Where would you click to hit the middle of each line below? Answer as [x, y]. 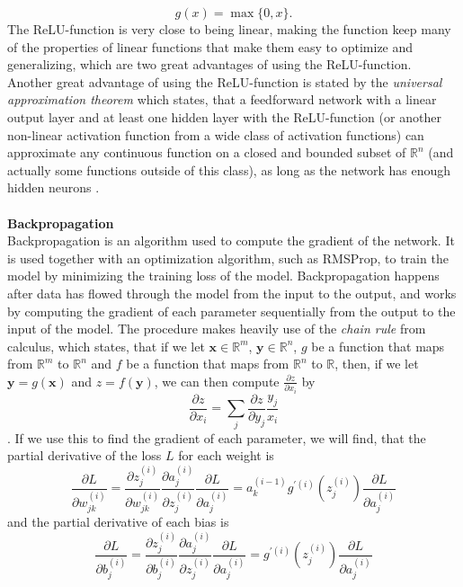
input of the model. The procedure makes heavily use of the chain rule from [217, 329]
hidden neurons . [53, 187]
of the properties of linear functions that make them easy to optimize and [210, 46]
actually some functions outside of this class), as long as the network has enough [229, 169]
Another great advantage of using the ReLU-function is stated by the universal [225, 81]
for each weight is [226, 455]
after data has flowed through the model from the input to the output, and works [232, 293]
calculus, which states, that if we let [106, 346]
